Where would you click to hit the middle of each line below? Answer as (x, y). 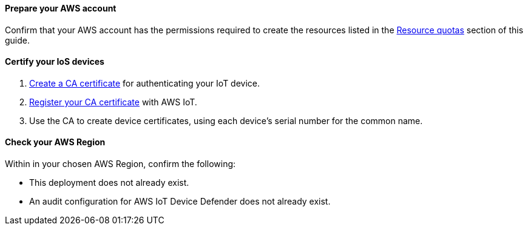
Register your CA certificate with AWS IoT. (113, 102)
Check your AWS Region (55, 142)
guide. (18, 40)
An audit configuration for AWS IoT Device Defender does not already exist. (180, 202)
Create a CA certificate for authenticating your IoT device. (145, 83)
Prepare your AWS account (61, 8)
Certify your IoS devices (55, 62)
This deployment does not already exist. (109, 183)
